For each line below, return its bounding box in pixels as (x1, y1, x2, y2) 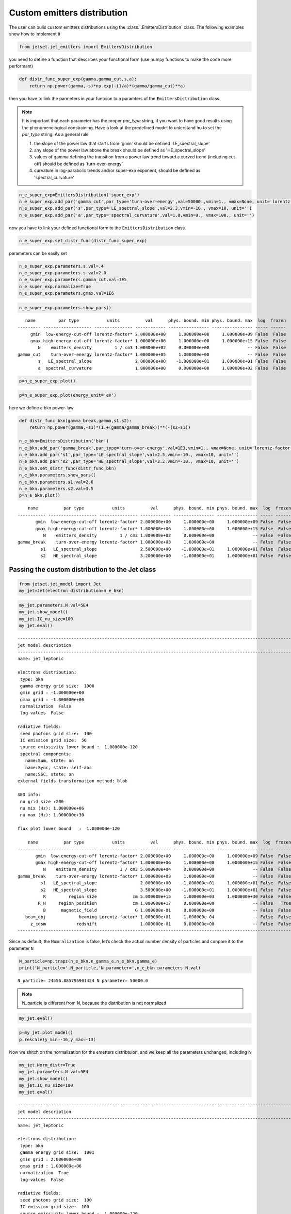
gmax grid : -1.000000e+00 (20, 697, 84, 702)
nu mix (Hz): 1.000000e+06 (20, 805, 84, 811)
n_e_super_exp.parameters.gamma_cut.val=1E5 (19, 277, 127, 283)
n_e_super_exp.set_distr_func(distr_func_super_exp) (19, 238, 147, 243)
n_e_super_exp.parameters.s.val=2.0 (19, 270, 107, 276)
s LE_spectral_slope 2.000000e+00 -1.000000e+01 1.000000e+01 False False (38, 358, 286, 364)
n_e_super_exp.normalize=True (19, 284, 91, 289)
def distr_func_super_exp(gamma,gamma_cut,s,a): (19, 76, 137, 82)
